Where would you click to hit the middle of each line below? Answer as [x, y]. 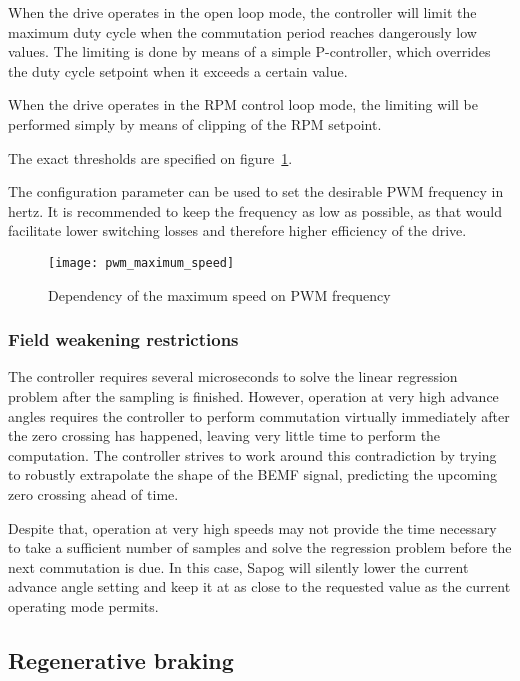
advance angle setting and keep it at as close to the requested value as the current [259, 586]
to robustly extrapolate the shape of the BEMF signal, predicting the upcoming [253, 474]
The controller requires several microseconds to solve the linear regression [233, 376]
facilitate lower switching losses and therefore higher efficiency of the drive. [237, 230]
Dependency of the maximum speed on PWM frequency [219, 294]
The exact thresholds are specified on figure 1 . [150, 157]
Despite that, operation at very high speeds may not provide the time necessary [252, 527]
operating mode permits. [83, 605]
